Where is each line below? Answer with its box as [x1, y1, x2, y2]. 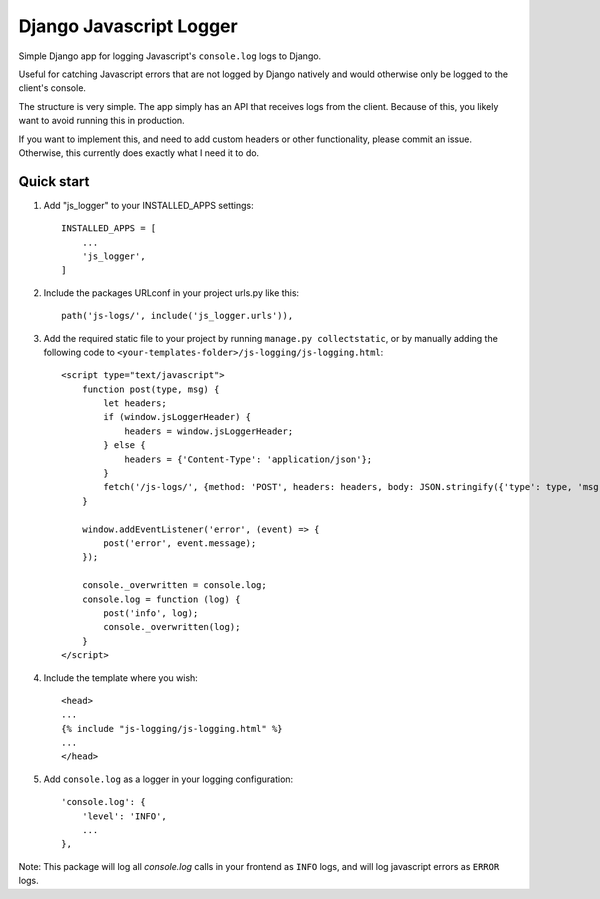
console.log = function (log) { [81, 593, 241, 605]
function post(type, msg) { [81, 383, 220, 395]
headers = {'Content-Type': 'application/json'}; [124, 453, 373, 465]
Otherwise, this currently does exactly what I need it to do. [18, 146, 260, 159]
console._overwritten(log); [103, 621, 241, 633]
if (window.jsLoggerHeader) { [103, 411, 252, 423]
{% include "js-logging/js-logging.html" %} [61, 723, 284, 734]
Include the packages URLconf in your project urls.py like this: [43, 286, 300, 299]
